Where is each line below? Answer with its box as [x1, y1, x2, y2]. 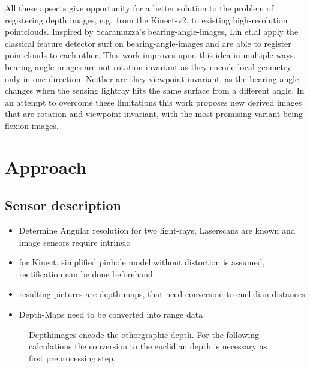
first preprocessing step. [29, 351, 116, 364]
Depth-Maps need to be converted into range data [19, 308, 203, 321]
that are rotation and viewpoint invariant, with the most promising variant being [5, 107, 303, 120]
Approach [5, 154, 87, 179]
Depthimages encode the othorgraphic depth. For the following [29, 328, 260, 340]
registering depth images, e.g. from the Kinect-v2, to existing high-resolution [5, 13, 288, 26]
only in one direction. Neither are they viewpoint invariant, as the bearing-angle [5, 72, 299, 85]
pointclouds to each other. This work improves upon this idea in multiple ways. [5, 49, 296, 61]
